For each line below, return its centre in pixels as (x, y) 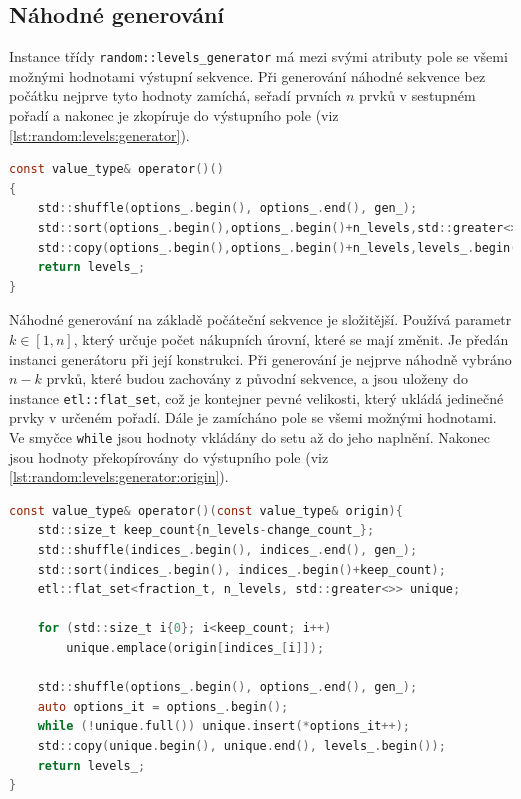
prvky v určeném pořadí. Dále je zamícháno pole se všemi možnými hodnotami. (253, 417)
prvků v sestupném (417, 95)
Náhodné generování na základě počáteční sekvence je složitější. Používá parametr (260, 319)
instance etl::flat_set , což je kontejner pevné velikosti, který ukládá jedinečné (256, 397)
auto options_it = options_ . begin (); (163, 706)
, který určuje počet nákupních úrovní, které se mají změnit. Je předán (291, 338)
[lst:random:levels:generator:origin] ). (119, 476)
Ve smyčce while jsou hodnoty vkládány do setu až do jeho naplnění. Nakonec (249, 437)
